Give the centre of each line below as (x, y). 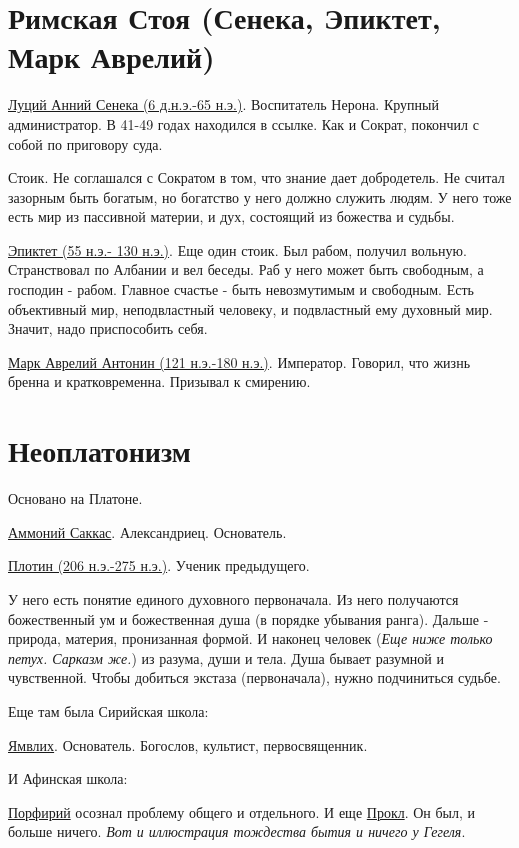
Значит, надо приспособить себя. (108, 328)
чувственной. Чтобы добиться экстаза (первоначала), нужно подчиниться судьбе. (254, 677)
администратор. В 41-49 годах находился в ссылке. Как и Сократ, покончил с (243, 123)
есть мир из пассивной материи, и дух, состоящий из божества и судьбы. (231, 216)
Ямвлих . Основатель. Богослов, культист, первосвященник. (188, 744)
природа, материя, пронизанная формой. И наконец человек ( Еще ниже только (250, 638)
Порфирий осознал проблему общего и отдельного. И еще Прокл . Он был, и (242, 811)
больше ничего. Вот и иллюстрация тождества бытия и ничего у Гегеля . (237, 831)
